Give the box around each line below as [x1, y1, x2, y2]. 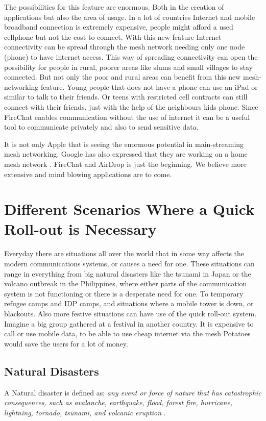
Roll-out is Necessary [4, 218, 157, 239]
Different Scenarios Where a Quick [4, 199, 255, 219]
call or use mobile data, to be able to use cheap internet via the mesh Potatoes [4, 328, 251, 339]
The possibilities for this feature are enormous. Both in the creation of [4, 2, 224, 12]
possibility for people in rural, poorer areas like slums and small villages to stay [4, 61, 253, 72]
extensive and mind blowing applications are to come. [4, 168, 172, 179]
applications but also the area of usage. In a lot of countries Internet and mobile [4, 11, 255, 22]
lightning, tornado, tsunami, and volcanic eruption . [4, 407, 166, 417]
